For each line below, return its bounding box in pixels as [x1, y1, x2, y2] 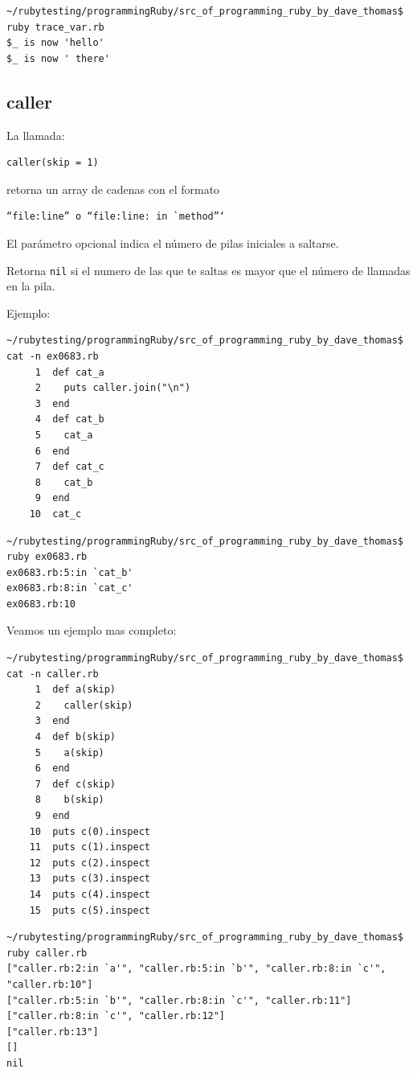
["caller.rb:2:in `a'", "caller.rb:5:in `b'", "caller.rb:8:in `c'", [6, 963, 386, 975]
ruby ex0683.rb [6, 551, 88, 563]
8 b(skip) [35, 794, 104, 806]
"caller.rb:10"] [6, 978, 93, 990]
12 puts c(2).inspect [29, 857, 150, 869]
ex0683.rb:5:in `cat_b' [6, 566, 133, 578]
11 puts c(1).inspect [29, 841, 150, 853]
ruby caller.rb [6, 947, 88, 959]
